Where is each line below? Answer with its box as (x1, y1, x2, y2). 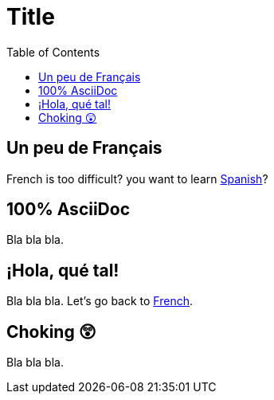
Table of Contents (6, 45, 100, 59)
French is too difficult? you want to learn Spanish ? (6, 171, 268, 186)
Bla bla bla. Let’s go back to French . (6, 294, 194, 308)
